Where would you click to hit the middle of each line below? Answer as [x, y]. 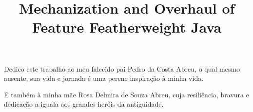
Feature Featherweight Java [127, 27]
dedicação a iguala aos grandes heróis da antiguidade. [84, 104]
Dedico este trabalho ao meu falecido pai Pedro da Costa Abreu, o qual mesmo [122, 68]
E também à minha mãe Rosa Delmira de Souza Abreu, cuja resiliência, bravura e [126, 94]
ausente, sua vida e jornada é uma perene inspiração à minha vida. [104, 78]
